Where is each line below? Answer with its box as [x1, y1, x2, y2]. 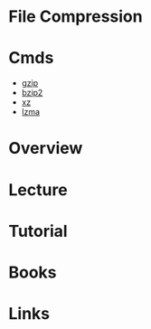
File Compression [8, 6, 143, 27]
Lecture [8, 179, 69, 200]
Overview [8, 138, 83, 159]
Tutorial [8, 221, 69, 241]
